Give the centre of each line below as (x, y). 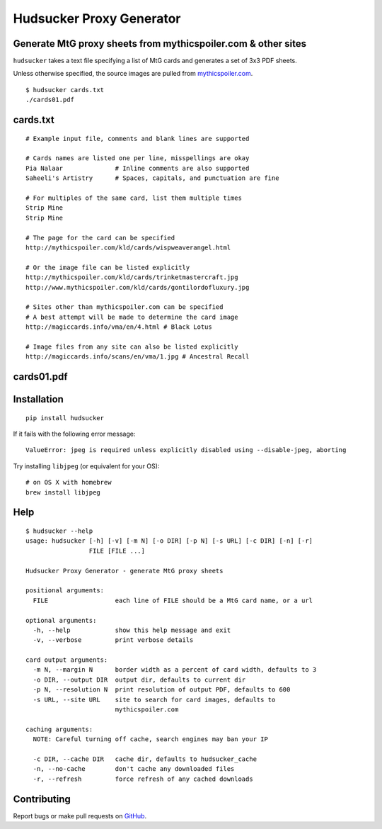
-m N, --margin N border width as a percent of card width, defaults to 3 (175, 670)
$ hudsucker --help (59, 531)
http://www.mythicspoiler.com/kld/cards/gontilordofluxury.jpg (138, 287)
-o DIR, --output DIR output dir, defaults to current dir (139, 679)
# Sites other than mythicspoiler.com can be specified (125, 307)
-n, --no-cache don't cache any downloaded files (134, 769)
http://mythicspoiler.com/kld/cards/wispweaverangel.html (128, 247)
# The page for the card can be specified (100, 238)
